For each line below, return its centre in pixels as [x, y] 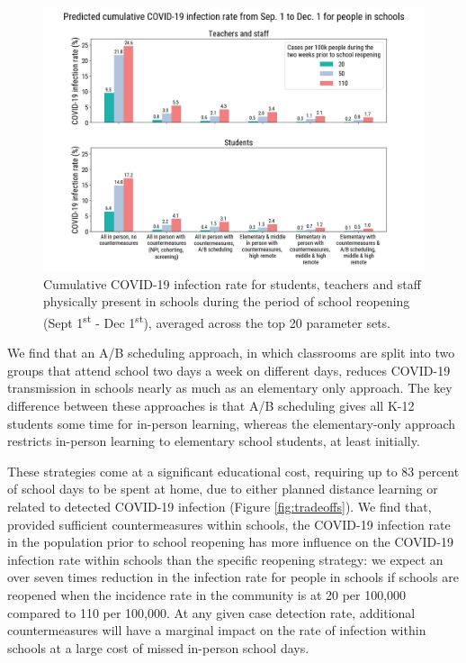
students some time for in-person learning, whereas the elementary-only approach [231, 423]
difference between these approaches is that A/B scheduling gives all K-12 [211, 405]
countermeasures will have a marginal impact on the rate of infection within [217, 630]
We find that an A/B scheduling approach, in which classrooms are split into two [231, 353]
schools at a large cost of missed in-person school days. [158, 647]
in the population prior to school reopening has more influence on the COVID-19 [230, 542]
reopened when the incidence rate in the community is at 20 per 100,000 [207, 594]
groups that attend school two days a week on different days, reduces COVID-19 [229, 370]
